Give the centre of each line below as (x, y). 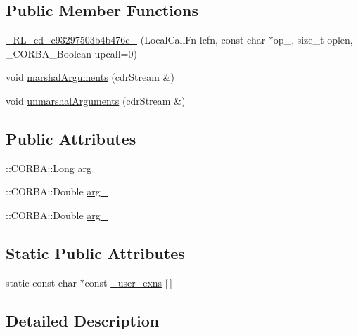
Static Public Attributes (95, 252)
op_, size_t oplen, (313, 40)
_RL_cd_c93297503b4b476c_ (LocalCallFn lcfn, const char (136, 40)
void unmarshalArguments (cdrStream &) (96, 100)
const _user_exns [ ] (128, 282)
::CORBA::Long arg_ (52, 167)
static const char (41, 282)
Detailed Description (83, 320)
